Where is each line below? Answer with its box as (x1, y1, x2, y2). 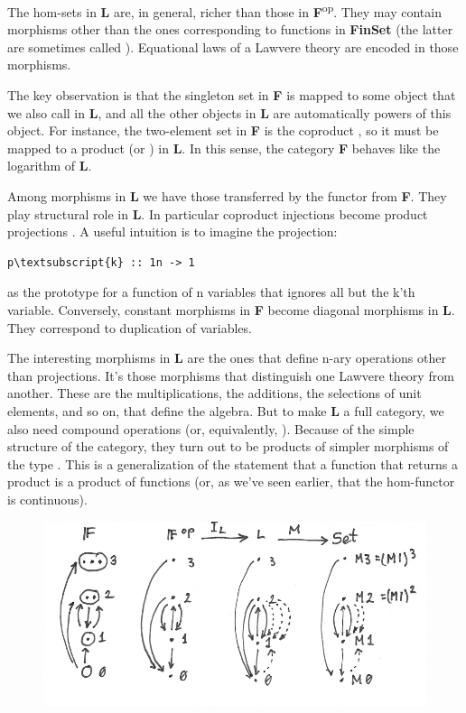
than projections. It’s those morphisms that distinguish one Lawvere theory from (7, 366, 454, 384)
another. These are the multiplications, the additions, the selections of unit (7, 384, 422, 403)
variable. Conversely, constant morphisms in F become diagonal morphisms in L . (7, 300, 455, 319)
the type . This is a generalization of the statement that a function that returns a (7, 454, 458, 473)
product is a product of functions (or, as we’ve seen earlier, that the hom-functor (7, 472, 455, 491)
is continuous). (7, 489, 88, 508)
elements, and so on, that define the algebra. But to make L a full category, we (7, 401, 444, 420)
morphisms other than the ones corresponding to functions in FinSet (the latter (7, 20, 453, 39)
